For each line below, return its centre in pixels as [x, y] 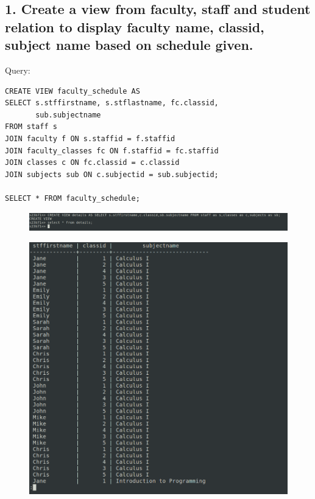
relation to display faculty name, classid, [135, 26]
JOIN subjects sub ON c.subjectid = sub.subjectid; [112, 174]
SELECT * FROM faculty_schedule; [73, 198]
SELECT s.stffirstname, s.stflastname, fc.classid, [112, 103]
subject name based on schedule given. [129, 45]
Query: [18, 70]
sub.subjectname [68, 115]
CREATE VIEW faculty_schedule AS [73, 91]
